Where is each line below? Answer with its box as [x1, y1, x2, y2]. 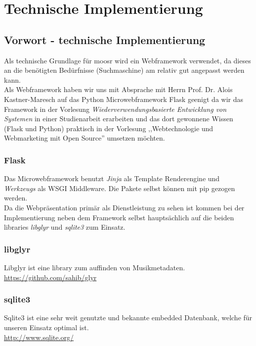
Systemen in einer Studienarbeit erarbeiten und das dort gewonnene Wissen [4, 113, 233, 124]
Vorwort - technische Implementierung [4, 32, 206, 47]
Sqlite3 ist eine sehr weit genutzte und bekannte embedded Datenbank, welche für [4, 312, 253, 323]
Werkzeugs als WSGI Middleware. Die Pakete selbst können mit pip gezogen [4, 183, 235, 193]
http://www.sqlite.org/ [4, 332, 74, 342]
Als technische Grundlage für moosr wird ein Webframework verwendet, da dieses [4, 55, 251, 65]
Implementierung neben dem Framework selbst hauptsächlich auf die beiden [4, 212, 234, 222]
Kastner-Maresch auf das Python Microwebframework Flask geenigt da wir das [4, 94, 244, 104]
